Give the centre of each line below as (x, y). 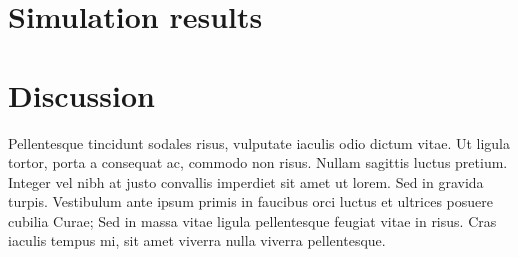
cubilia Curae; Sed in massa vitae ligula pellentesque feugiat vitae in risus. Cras (252, 220)
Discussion (81, 94)
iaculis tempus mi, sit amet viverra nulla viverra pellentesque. (197, 240)
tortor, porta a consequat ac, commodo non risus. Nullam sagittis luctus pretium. (258, 162)
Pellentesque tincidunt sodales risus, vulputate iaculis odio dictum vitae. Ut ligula (259, 142)
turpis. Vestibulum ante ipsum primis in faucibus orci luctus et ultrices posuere (251, 201)
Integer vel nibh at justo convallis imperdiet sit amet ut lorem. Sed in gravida (246, 181)
